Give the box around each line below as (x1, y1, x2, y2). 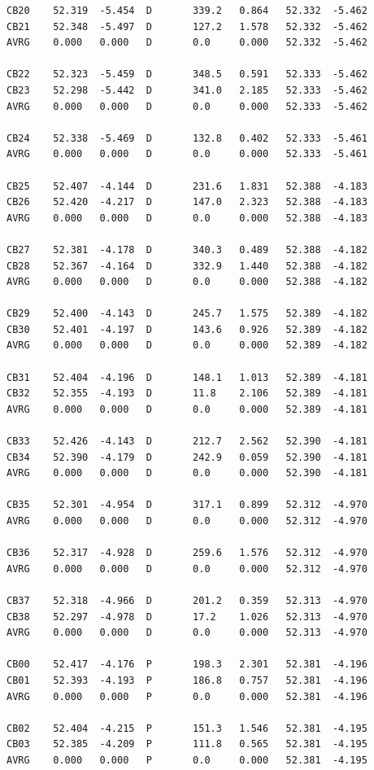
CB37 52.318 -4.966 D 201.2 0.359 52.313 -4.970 (7, 594, 367, 606)
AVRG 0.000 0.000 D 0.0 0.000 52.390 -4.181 (7, 467, 367, 479)
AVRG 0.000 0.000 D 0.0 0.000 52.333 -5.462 (7, 100, 367, 112)
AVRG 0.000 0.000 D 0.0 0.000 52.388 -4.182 (7, 276, 367, 288)
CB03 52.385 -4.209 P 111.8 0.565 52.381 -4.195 (7, 738, 367, 750)
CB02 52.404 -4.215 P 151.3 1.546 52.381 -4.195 (7, 722, 367, 734)
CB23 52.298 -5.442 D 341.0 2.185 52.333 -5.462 (7, 84, 367, 96)
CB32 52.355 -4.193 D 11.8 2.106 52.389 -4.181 (7, 387, 367, 400)
